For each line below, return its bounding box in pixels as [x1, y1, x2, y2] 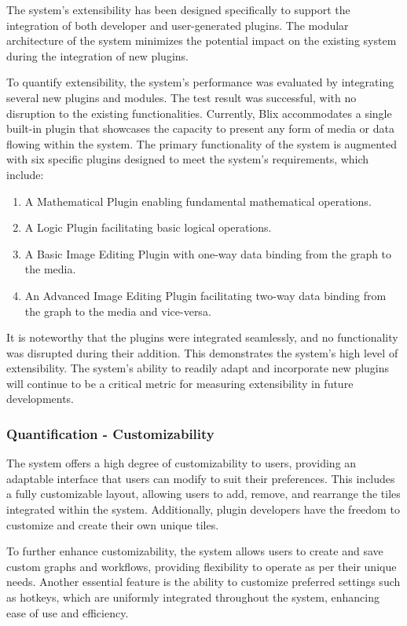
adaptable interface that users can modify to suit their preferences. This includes [6, 470, 395, 486]
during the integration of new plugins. [6, 47, 189, 64]
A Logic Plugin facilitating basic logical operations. [24, 219, 272, 236]
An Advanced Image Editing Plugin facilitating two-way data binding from [24, 287, 387, 303]
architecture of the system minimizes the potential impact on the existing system [6, 32, 397, 49]
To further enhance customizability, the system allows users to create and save [6, 543, 383, 559]
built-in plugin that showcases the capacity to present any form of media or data [6, 120, 394, 137]
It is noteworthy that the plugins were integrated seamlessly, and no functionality [6, 329, 398, 346]
